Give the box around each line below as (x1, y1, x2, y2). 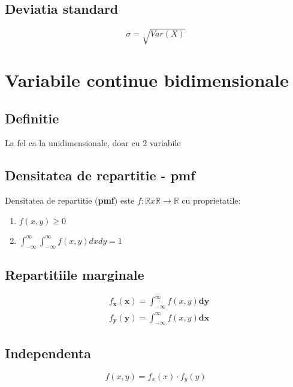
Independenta (5, 343, 91, 362)
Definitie (5, 108, 59, 127)
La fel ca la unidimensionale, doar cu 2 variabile (5, 137, 181, 149)
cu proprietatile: (182, 194, 241, 207)
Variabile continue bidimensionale (5, 67, 289, 92)
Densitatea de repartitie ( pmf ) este (5, 194, 135, 207)
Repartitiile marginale (5, 265, 144, 283)
